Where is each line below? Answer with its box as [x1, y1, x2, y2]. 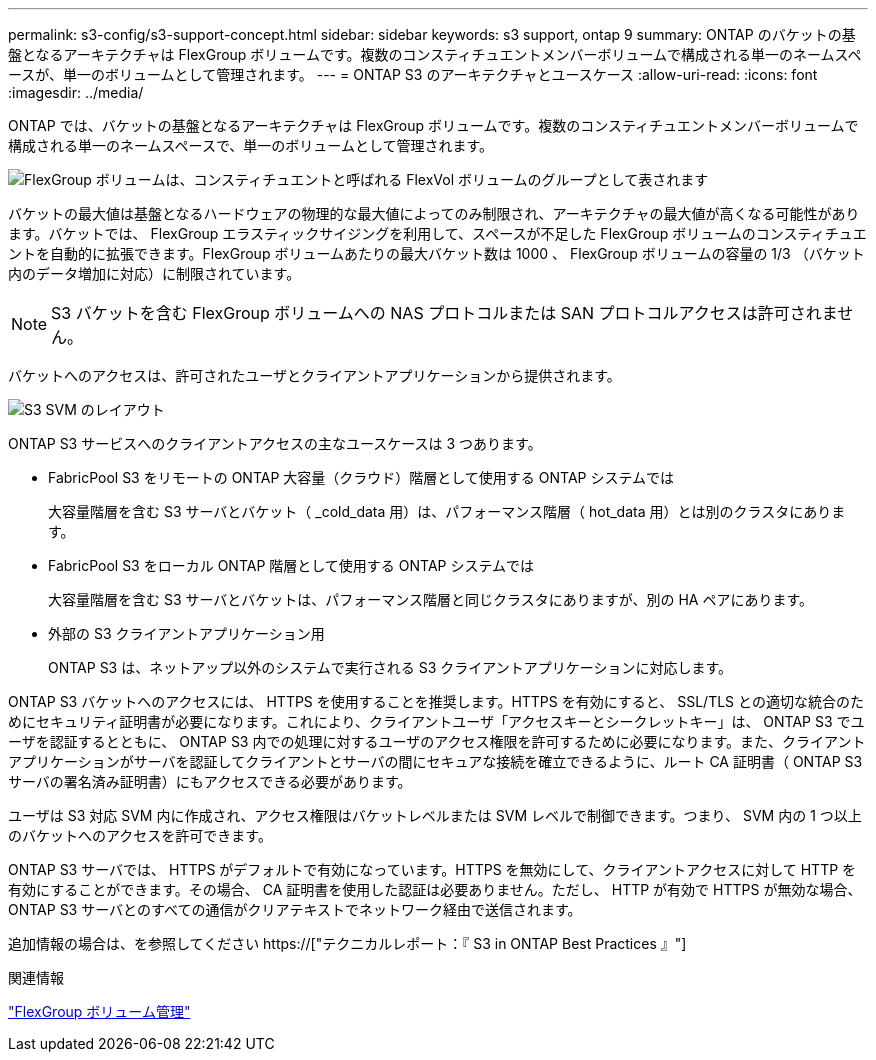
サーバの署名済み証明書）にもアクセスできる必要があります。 [8, 773, 412, 790]
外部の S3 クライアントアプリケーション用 [48, 625, 325, 642]
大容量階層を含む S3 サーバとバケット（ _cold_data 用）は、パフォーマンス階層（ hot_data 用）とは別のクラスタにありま [48, 503, 846, 520]
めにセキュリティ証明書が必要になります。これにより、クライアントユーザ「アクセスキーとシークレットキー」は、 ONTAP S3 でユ [8, 713, 865, 730]
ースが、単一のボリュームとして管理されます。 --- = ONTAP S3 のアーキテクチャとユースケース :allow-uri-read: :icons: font [8, 66, 818, 83]
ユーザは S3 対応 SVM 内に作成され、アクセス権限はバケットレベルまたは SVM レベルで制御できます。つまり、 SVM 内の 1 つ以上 [8, 807, 862, 824]
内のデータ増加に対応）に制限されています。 [8, 265, 301, 282]
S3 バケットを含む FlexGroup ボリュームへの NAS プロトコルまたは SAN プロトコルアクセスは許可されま [51, 303, 838, 323]
